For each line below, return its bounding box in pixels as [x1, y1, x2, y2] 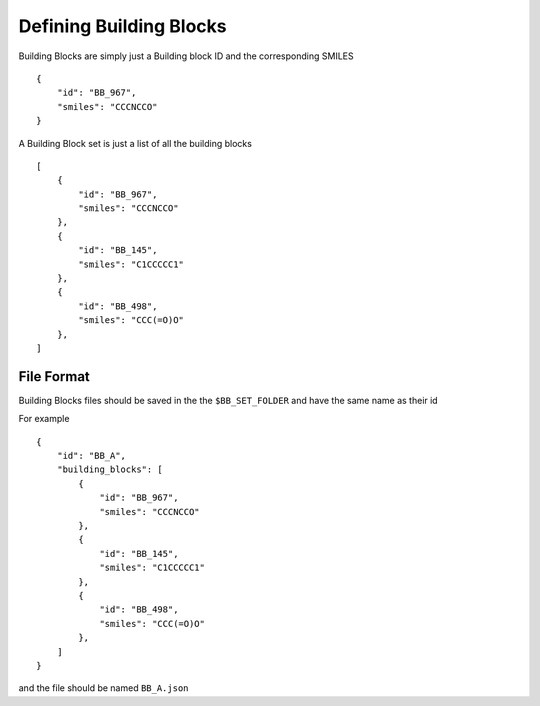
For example [18, 413, 70, 425]
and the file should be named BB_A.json [18, 682, 189, 694]
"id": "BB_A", [56, 450, 127, 462]
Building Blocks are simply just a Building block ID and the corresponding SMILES [18, 50, 354, 62]
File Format [18, 368, 90, 385]
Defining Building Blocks [18, 15, 227, 37]
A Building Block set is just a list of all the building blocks [18, 137, 252, 149]
